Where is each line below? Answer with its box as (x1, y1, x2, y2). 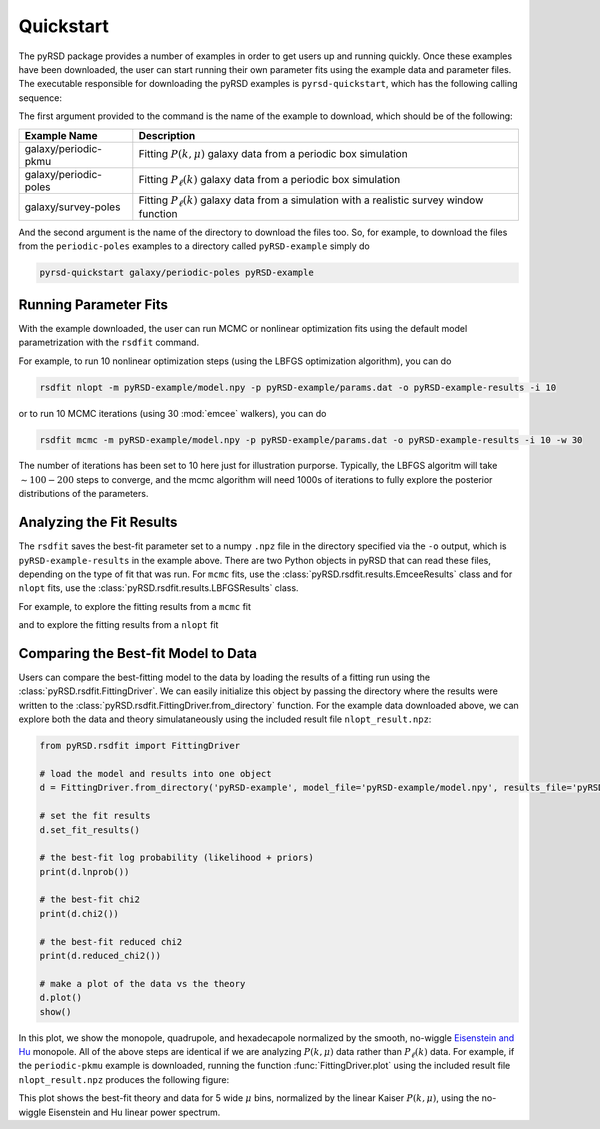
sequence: (18, 91, 63, 104)
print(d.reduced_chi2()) (39, 950, 162, 962)
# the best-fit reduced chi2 (39, 936, 183, 947)
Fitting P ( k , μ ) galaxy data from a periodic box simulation (138, 147, 409, 161)
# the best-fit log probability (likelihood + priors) (39, 852, 314, 864)
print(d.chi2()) (39, 908, 120, 919)
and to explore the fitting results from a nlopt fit (18, 619, 219, 631)
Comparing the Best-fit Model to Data (18, 645, 257, 662)
